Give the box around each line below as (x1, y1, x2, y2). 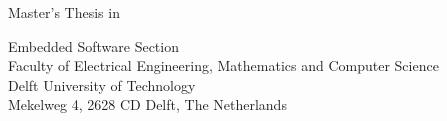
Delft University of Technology (8, 74, 196, 95)
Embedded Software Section (8, 35, 179, 56)
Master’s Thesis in (8, 2, 120, 22)
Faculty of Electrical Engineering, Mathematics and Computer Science (8, 55, 439, 76)
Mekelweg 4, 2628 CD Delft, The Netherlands (8, 94, 287, 115)
